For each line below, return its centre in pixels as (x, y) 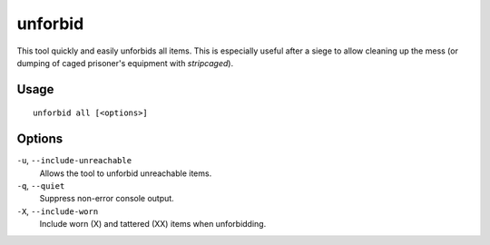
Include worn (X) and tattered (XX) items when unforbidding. (153, 224)
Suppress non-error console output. (107, 199)
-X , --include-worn (58, 211)
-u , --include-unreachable (74, 161)
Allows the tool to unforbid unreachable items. (126, 173)
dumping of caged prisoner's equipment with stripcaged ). (125, 63)
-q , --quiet (41, 186)
